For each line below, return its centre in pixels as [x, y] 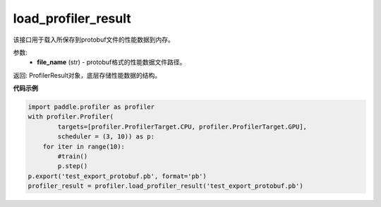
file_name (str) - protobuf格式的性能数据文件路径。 [111, 62]
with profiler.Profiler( [71, 117]
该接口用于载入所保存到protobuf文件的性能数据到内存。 [93, 40]
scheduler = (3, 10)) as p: [106, 137]
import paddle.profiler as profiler [91, 107]
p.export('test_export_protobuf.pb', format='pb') [117, 176]
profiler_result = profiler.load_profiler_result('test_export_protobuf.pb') [165, 186]
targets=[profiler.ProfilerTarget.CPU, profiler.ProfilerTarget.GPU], [182, 126]
